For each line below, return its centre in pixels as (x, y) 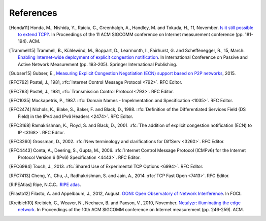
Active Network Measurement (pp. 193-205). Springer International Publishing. (98, 64)
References (33, 13)
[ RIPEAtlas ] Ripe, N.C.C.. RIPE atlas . (45, 184)
